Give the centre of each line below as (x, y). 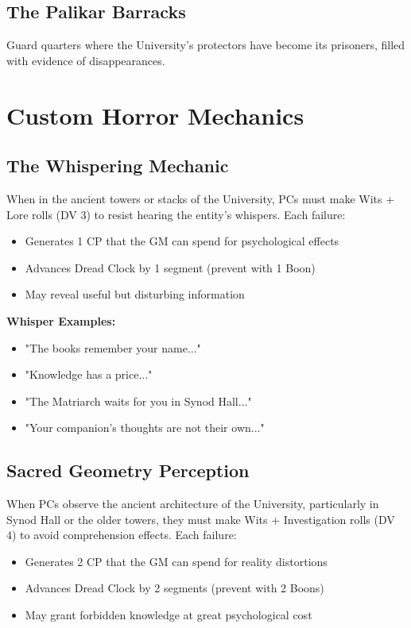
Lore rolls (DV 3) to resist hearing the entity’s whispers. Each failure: (176, 214)
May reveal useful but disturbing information (135, 294)
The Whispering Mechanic (118, 166)
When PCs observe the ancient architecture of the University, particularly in (193, 504)
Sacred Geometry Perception (128, 470)
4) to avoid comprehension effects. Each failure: (122, 535)
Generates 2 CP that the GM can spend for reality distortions (176, 561)
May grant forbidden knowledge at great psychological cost (169, 615)
